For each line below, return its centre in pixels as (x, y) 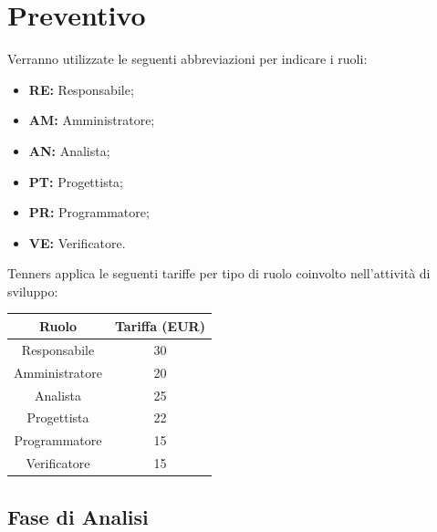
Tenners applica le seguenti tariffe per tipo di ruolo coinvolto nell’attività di (219, 273)
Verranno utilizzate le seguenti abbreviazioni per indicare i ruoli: (187, 59)
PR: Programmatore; (89, 212)
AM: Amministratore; (92, 120)
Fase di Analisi (78, 516)
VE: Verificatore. (77, 242)
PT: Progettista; (76, 181)
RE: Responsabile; (81, 89)
